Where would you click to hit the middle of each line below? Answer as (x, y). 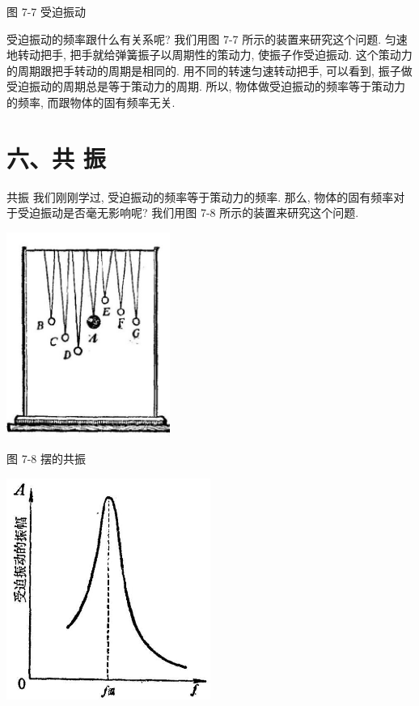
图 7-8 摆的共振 (46, 459)
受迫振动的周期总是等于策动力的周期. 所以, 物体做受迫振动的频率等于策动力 (206, 86)
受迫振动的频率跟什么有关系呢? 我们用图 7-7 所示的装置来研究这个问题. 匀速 (207, 38)
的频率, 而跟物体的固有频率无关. (91, 102)
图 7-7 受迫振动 (46, 11)
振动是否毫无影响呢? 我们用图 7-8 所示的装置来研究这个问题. (199, 213)
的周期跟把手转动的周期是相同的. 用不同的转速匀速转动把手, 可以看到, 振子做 (209, 70)
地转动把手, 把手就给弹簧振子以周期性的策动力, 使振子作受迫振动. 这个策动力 (209, 55)
